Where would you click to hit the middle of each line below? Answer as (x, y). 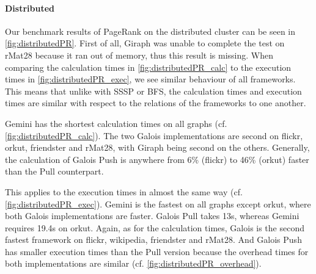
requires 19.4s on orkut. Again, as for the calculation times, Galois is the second (155, 227)
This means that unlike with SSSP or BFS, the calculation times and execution (153, 91)
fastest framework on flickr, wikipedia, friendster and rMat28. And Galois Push (153, 240)
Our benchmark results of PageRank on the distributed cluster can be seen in (150, 31)
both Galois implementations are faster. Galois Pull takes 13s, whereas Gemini (152, 216)
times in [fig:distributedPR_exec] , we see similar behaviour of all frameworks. (150, 79)
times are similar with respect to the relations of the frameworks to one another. (156, 103)
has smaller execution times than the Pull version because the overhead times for (157, 251)
